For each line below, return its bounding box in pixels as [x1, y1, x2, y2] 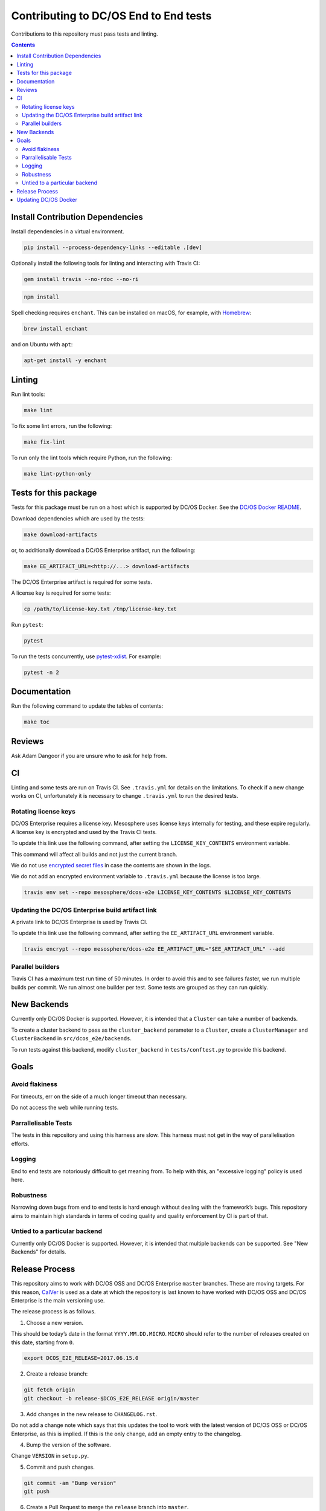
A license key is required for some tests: [11, 589, 111, 597]
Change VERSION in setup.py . [11, 1452, 89, 1460]
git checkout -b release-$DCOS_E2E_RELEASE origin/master [24, 1395, 199, 1402]
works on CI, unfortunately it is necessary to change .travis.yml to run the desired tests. [11, 792, 238, 800]
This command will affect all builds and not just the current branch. [11, 850, 177, 858]
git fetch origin [24, 1386, 75, 1393]
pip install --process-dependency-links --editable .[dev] [24, 244, 202, 251]
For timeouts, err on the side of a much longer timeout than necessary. [11, 1093, 187, 1100]
